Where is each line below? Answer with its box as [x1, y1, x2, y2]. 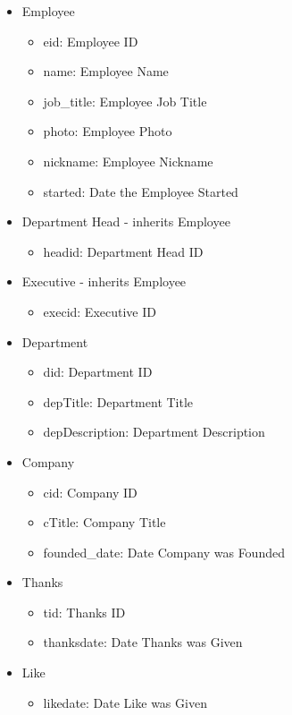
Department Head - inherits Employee [21, 212, 230, 231]
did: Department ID [43, 362, 153, 381]
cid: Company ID [43, 482, 138, 501]
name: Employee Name [43, 62, 169, 81]
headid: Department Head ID [43, 242, 204, 260]
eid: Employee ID [43, 31, 138, 50]
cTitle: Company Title [43, 513, 166, 532]
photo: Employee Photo [43, 122, 172, 140]
